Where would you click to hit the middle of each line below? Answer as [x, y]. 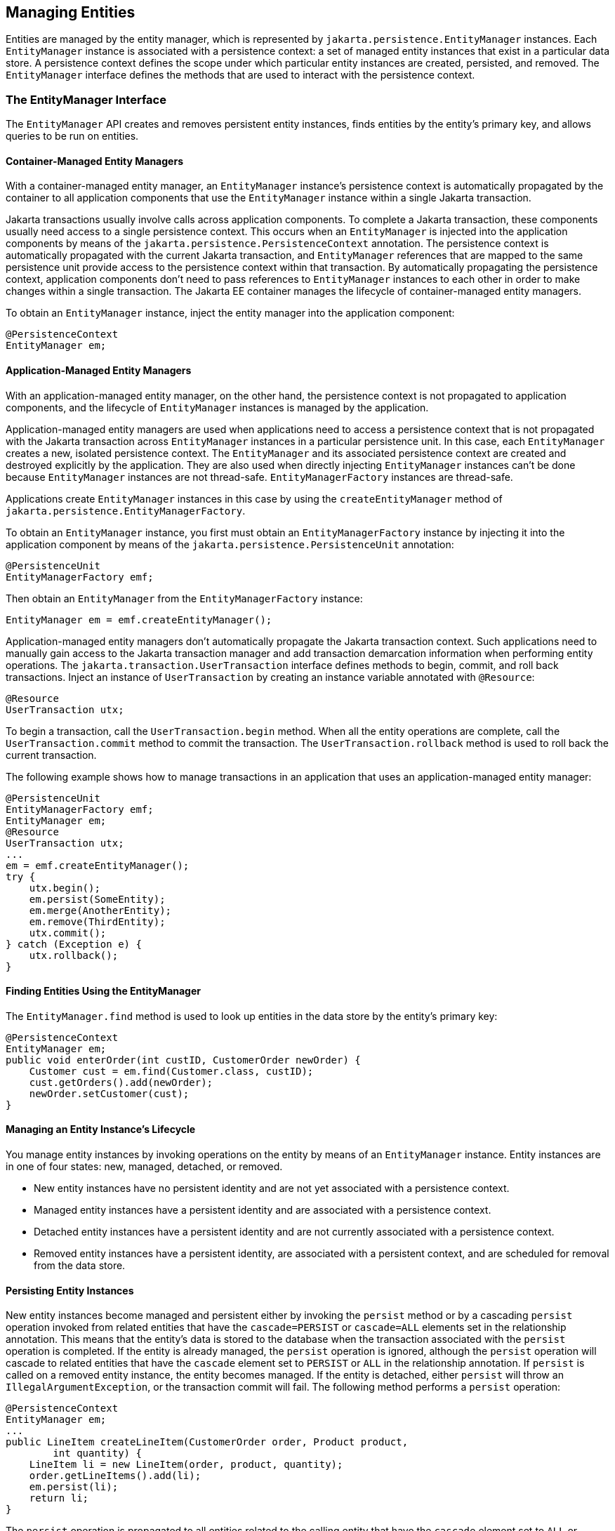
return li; [59, 1498]
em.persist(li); [74, 1487]
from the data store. [80, 1266]
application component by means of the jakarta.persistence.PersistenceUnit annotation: [230, 544]
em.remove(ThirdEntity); [97, 921]
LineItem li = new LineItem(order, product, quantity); [186, 1465]
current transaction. [51, 755]
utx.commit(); [68, 933]
